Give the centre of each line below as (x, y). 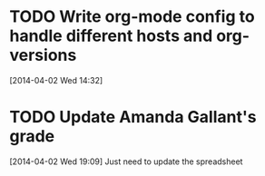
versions (43, 55)
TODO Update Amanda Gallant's (133, 117)
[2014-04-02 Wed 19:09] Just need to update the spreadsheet (126, 161)
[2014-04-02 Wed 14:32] (56, 80)
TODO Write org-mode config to (132, 17)
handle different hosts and (111, 36)
